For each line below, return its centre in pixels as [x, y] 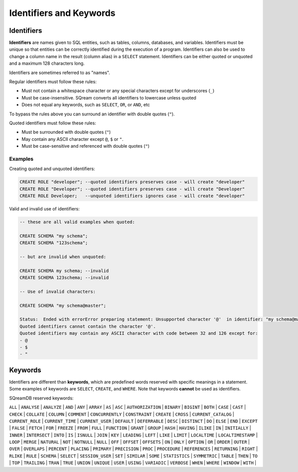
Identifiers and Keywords [62, 13]
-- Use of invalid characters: [58, 291]
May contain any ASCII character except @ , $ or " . [73, 139]
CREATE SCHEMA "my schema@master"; [63, 305]
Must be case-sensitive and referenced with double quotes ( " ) [86, 146]
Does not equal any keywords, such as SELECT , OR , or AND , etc [86, 105]
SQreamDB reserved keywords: [41, 398]
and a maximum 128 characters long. [47, 63]
